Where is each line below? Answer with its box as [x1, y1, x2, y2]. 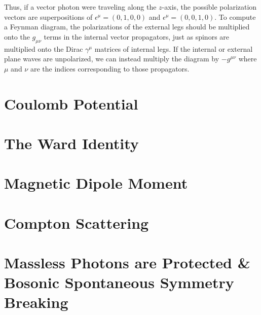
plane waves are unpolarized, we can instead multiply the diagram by [4, 53, 219, 64]
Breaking [4, 292, 68, 312]
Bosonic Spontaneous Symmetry [4, 272, 234, 293]
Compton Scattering [4, 212, 149, 233]
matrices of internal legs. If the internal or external [94, 43, 253, 54]
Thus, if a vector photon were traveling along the [4, 2, 157, 12]
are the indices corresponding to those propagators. [30, 63, 190, 74]
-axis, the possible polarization [162, 2, 257, 12]
